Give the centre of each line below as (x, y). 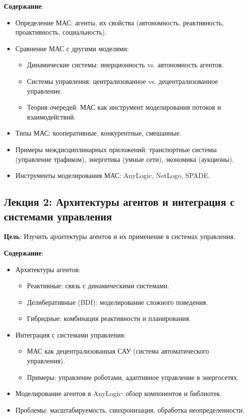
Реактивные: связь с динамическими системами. (98, 286)
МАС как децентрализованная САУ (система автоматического (118, 351)
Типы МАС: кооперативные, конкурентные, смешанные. (98, 133)
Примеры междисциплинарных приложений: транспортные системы (116, 149)
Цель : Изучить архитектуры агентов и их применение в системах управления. (120, 236)
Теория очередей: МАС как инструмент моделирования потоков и (124, 107)
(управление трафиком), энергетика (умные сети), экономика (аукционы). (124, 159)
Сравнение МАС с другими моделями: (72, 48)
